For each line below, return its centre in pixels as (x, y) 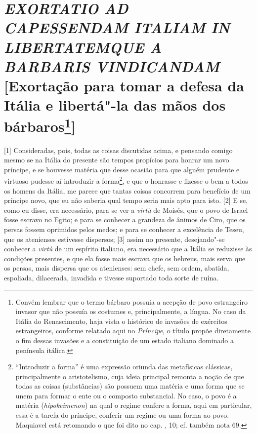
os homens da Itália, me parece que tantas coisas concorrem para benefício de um (127, 190)
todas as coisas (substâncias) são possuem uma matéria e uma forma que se (130, 386)
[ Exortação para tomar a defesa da (124, 85)
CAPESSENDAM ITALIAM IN (117, 28)
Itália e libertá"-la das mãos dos (115, 105)
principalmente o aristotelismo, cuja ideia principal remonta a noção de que (130, 376)
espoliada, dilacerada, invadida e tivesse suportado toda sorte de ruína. (111, 277)
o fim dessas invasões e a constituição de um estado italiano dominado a (125, 340)
